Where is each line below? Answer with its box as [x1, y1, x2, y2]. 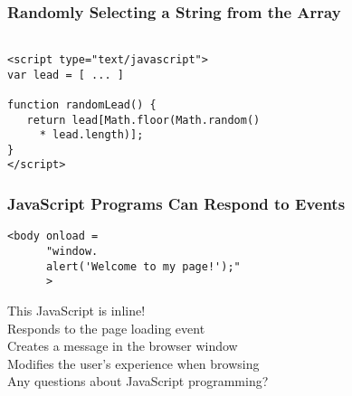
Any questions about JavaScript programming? [7, 372, 269, 391]
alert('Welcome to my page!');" [45, 259, 241, 273]
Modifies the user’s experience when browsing [7, 354, 260, 372]
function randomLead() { [7, 98, 157, 111]
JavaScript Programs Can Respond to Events [7, 193, 346, 215]
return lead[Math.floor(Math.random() [26, 113, 261, 127]
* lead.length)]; [39, 128, 144, 142]
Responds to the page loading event [7, 318, 205, 337]
